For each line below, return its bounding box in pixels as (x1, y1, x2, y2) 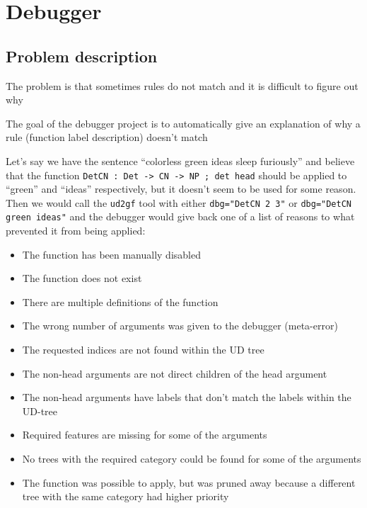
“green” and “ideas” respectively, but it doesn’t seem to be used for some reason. (6, 181, 356, 196)
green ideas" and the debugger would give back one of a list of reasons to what (6, 209, 355, 224)
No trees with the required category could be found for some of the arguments (22, 451, 361, 466)
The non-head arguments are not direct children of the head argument (22, 366, 327, 380)
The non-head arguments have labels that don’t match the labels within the (22, 390, 351, 405)
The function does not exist (22, 271, 142, 286)
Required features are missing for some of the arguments (22, 427, 267, 442)
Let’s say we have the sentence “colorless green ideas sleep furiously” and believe (6, 153, 355, 168)
